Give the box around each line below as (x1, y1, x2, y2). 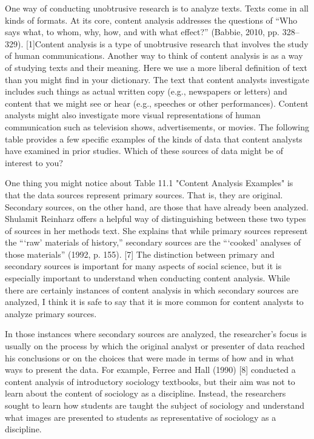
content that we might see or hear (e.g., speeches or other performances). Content (5, 96, 309, 109)
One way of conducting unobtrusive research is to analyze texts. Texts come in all (5, 2, 309, 14)
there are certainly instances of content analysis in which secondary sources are (5, 283, 299, 296)
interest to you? (5, 156, 63, 169)
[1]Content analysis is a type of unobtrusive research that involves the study (25, 37, 309, 50)
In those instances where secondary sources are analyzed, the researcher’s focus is (5, 327, 307, 340)
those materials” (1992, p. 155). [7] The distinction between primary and (5, 247, 275, 260)
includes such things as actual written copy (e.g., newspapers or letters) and (5, 85, 287, 98)
